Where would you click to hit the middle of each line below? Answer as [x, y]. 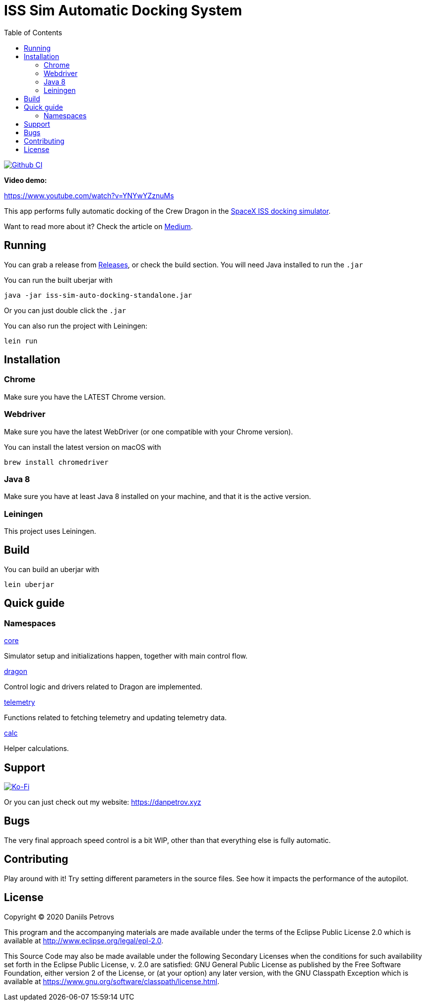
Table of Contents [33, 32]
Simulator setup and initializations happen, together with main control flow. [126, 656]
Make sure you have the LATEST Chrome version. [85, 397]
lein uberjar [29, 584]
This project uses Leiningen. [50, 531]
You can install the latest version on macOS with [83, 447]
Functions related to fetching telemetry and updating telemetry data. [116, 718]
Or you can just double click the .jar [65, 310]
